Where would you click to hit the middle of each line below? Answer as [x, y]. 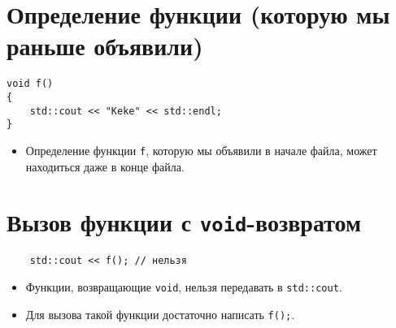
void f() [30, 84]
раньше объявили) [105, 46]
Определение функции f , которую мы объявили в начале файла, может [201, 150]
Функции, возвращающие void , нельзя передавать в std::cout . [184, 287]
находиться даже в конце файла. [105, 166]
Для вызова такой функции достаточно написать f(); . [160, 314]
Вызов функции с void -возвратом [184, 222]
